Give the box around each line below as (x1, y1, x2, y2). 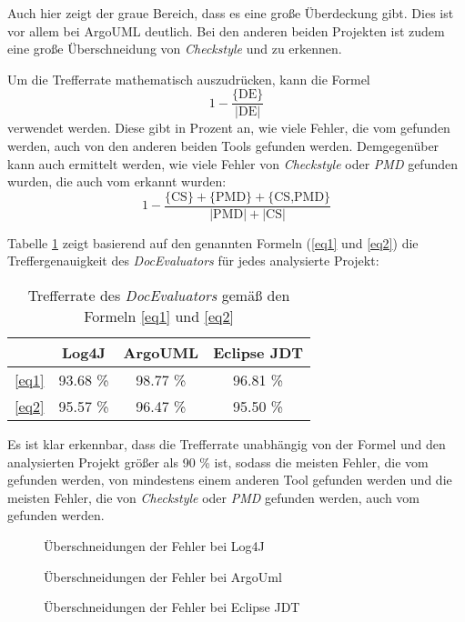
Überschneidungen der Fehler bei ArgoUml (44, 567, 282, 586)
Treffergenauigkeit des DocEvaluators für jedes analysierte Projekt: (7, 251, 379, 270)
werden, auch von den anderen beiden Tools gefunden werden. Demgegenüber (7, 136, 440, 155)
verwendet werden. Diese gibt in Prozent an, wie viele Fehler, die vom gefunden (7, 118, 450, 137)
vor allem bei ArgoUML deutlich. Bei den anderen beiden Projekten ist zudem (7, 21, 445, 40)
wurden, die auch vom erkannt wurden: (7, 172, 227, 191)
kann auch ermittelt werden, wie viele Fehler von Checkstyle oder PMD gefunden (7, 154, 458, 173)
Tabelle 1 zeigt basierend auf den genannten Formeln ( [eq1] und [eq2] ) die (7, 233, 419, 252)
